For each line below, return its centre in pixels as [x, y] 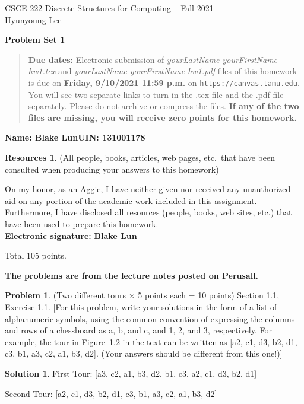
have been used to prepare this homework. [82, 223]
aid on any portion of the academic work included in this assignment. [131, 200]
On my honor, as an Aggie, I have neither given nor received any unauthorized [148, 189]
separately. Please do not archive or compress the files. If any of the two [164, 106]
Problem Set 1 [35, 39]
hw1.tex [42, 71]
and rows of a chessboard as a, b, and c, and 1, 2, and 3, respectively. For [138, 330]
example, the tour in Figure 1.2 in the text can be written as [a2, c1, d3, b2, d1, [151, 341]
